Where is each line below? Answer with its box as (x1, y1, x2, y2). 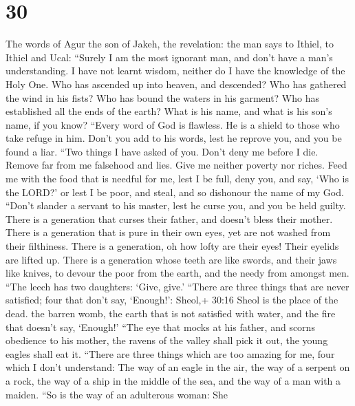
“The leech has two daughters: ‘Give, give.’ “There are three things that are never (6, 279, 349, 293)
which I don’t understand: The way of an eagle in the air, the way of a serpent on (6, 360, 350, 374)
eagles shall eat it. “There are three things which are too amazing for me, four (6, 346, 335, 361)
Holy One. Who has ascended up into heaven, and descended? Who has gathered (6, 76, 347, 91)
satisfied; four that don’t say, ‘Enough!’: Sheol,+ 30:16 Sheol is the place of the (6, 292, 338, 307)
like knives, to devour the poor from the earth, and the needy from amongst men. (6, 266, 349, 280)
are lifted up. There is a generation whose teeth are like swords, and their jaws (6, 252, 337, 266)
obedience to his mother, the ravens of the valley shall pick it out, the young (6, 333, 328, 348)
